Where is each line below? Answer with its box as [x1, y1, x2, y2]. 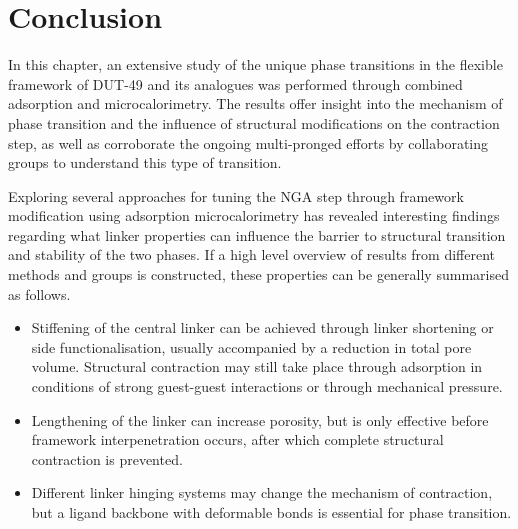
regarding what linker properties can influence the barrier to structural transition [8, 224, 506, 245]
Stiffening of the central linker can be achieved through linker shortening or [31, 317, 494, 338]
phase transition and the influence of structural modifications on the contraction [8, 112, 500, 133]
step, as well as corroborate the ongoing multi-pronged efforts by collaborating [8, 132, 489, 153]
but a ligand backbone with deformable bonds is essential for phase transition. [31, 502, 512, 522]
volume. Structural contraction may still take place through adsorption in [31, 356, 483, 377]
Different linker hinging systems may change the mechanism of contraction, [31, 482, 493, 503]
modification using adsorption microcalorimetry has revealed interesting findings [8, 205, 500, 226]
